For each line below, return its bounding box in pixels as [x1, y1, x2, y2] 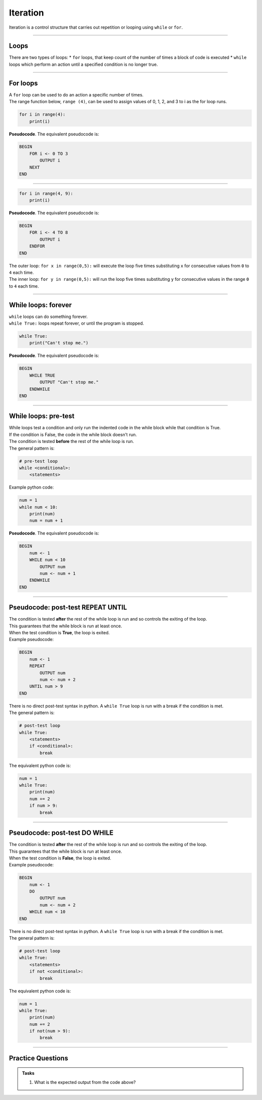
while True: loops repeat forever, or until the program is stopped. [9, 320, 144, 326]
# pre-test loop [19, 458, 58, 464]
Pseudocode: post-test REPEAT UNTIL [9, 604, 127, 612]
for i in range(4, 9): [19, 190, 73, 196]
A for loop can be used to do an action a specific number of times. [9, 92, 144, 97]
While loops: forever [9, 301, 72, 309]
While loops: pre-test [9, 412, 75, 421]
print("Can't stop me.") [29, 340, 89, 346]
